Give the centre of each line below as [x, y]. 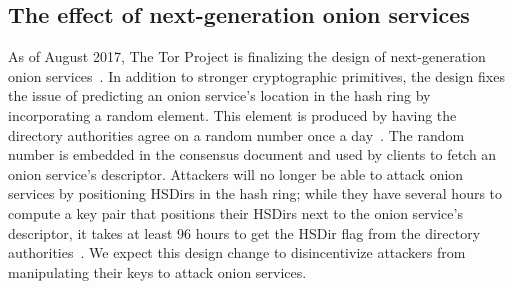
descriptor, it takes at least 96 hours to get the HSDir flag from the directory [244, 232]
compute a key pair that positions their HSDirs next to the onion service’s [235, 212]
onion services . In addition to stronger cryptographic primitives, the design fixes [256, 75]
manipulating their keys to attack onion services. [157, 271]
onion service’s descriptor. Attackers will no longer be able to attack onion [236, 173]
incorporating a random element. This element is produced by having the [232, 114]
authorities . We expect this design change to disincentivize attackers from [237, 252]
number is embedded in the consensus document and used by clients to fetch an [252, 154]
